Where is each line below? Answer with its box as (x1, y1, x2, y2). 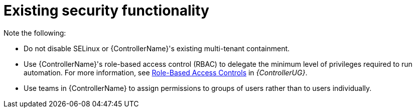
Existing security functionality (4, 2, 209, 19)
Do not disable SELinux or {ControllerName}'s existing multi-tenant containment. (24, 44, 290, 53)
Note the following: (4, 28, 66, 37)
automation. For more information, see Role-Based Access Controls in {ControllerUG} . (24, 68, 308, 77)
